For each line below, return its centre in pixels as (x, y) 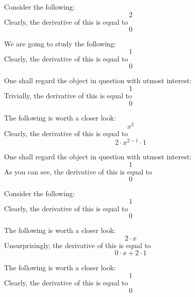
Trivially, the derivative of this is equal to (68, 95)
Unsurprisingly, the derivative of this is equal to (78, 245)
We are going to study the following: (60, 44)
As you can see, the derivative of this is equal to (78, 171)
